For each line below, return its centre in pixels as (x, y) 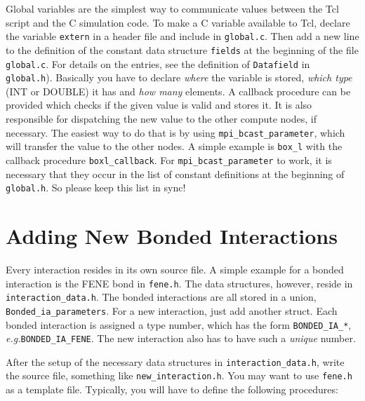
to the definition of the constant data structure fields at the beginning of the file (182, 49)
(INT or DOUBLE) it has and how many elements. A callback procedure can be (178, 91)
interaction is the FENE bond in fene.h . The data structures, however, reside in (179, 283)
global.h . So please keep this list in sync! (96, 188)
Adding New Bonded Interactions (172, 236)
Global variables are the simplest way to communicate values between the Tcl (172, 8)
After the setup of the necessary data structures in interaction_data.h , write (175, 361)
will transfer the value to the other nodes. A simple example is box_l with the (174, 146)
